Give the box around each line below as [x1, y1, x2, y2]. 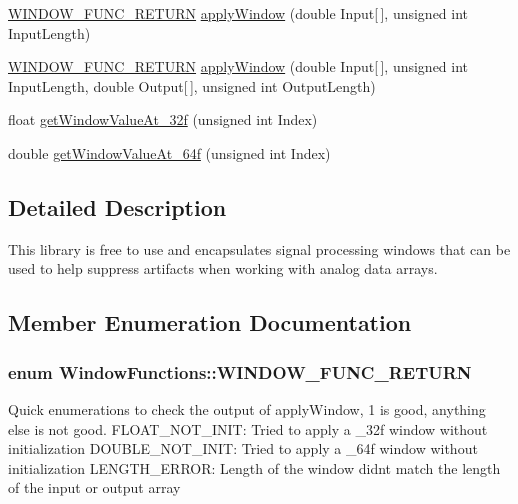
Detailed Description [8, 191, 227, 222]
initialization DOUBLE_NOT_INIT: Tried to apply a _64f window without [8, 438, 478, 459]
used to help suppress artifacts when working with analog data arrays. [8, 258, 438, 279]
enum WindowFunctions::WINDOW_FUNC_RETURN [8, 359, 472, 384]
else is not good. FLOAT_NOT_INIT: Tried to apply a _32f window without [8, 418, 488, 439]
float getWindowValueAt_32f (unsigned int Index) [8, 109, 318, 130]
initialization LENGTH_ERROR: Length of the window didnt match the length [8, 457, 501, 478]
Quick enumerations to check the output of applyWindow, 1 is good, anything [8, 398, 486, 419]
